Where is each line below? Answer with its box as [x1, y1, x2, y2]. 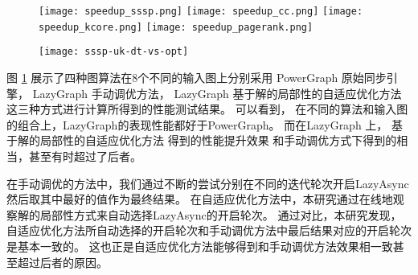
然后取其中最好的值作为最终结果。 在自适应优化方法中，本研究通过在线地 [6, 191, 393, 207]
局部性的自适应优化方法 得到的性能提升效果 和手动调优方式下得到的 [39, 132, 397, 149]
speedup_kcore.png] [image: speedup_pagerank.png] [39, 21, 313, 33]
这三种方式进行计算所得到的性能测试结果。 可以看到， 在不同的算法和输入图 [6, 101, 408, 117]
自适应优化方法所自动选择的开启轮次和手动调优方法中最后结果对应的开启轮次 [6, 222, 412, 239]
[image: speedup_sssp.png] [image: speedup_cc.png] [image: [39, 6, 363, 17]
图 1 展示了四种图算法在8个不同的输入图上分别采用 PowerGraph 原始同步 [6, 68, 387, 85]
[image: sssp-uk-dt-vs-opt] [39, 46, 189, 58]
